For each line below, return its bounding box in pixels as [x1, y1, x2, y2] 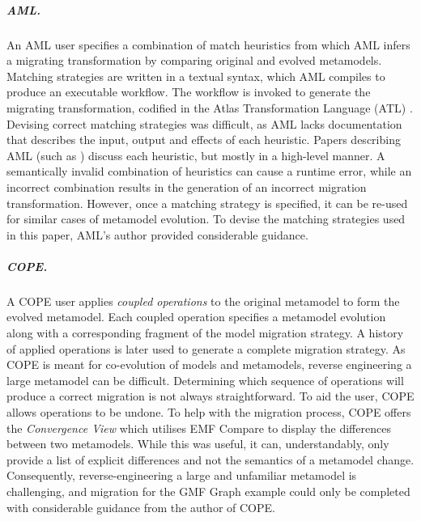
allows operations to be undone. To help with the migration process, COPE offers [6, 404, 411, 420]
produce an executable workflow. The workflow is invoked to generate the [6, 83, 371, 100]
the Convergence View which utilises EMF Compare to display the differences [6, 419, 391, 436]
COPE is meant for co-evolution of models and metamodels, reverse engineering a [6, 356, 412, 373]
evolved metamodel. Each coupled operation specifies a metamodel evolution [6, 308, 386, 325]
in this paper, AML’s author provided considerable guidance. [6, 226, 308, 243]
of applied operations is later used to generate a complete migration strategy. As [6, 340, 406, 357]
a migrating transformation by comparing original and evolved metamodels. [6, 52, 382, 69]
